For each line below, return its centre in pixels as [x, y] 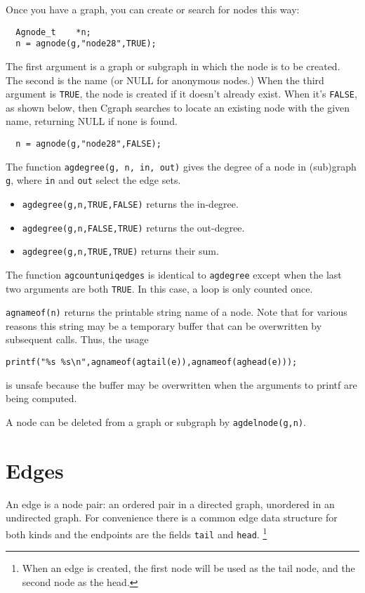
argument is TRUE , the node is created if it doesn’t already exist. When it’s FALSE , [181, 94]
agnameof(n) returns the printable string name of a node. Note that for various [177, 312]
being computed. [41, 398]
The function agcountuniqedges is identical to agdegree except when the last [174, 274]
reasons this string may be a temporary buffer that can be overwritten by [164, 325]
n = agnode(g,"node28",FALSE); [88, 144]
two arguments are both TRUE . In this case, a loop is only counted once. [159, 288]
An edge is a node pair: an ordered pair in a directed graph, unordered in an [170, 504]
